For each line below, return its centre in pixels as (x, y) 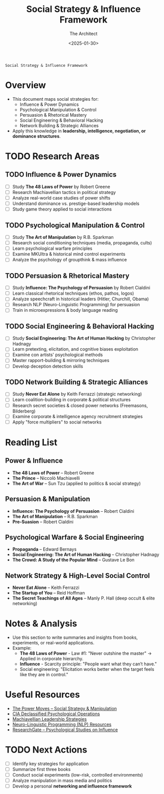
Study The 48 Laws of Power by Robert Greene (61, 187)
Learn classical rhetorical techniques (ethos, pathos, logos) (73, 293)
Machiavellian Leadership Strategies (49, 719)
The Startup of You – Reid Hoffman (49, 593)
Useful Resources (43, 695)
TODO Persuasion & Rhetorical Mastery (67, 276)
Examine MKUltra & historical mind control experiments (69, 254)
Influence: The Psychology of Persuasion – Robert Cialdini (73, 511)
